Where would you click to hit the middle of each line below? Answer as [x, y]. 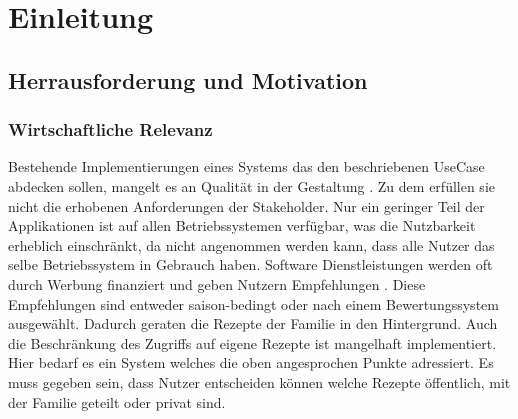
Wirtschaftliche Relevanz [110, 129]
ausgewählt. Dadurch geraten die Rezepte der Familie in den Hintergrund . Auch [253, 323]
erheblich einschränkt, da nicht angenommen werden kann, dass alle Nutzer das [251, 244]
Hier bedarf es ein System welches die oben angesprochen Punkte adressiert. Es [251, 362]
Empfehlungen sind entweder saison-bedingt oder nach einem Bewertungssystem [253, 303]
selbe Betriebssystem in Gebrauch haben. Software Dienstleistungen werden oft [250, 264]
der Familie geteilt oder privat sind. [117, 401]
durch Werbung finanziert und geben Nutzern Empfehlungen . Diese [217, 283]
